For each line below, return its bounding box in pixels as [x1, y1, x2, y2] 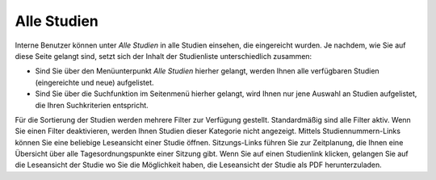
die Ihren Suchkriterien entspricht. [35, 100, 149, 110]
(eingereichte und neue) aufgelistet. [35, 77, 154, 87]
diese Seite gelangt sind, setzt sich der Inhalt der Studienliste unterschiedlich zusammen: [15, 51, 312, 61]
